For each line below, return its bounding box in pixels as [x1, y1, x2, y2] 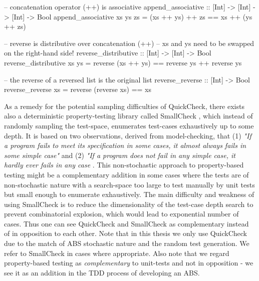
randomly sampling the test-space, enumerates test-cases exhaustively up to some [4, 120, 254, 130]
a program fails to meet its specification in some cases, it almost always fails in [4, 140, 246, 150]
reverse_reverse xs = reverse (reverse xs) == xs [4, 84, 151, 94]
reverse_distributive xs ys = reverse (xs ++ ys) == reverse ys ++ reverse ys [4, 57, 242, 67]
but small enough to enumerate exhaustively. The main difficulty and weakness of [4, 189, 254, 199]
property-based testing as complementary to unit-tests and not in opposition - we [4, 257, 253, 268]
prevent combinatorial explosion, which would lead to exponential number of [4, 208, 239, 219]
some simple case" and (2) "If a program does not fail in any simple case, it [4, 149, 235, 160]
